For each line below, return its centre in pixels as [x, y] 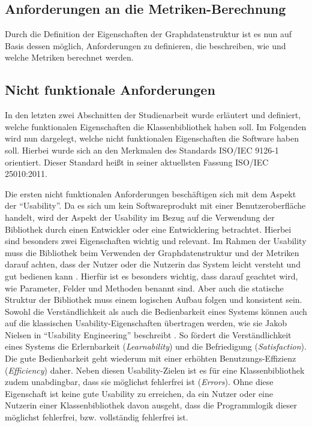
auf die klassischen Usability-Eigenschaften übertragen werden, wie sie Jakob [146, 323]
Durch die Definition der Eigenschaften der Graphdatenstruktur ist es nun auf [148, 34]
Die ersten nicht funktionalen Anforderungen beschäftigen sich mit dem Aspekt [151, 193]
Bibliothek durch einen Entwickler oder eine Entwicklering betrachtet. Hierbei [148, 229]
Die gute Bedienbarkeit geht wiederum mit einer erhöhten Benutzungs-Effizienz [151, 358]
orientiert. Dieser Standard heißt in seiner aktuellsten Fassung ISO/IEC [137, 162]
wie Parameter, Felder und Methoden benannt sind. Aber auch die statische [144, 288]
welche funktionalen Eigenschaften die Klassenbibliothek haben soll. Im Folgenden [156, 126]
